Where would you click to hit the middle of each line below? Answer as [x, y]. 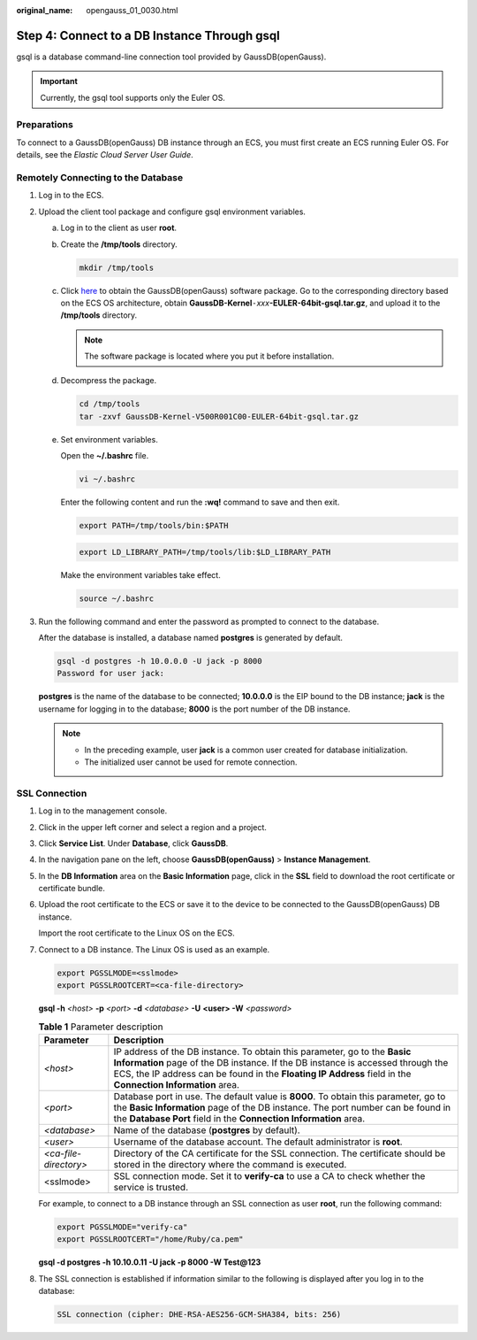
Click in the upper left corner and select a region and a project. [152, 827]
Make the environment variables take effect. [140, 574]
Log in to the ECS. [71, 196]
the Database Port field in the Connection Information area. [239, 1118]
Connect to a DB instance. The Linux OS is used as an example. [154, 949]
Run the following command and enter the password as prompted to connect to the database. [209, 621]
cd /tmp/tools [110, 404]
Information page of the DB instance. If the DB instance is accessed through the [281, 1062]
